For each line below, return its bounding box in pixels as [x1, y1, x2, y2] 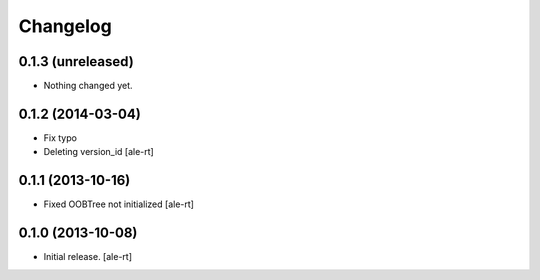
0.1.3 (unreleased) [18, 53, 134, 70]
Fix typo [43, 131, 77, 144]
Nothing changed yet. [43, 80, 134, 92]
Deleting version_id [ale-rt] [43, 146, 154, 158]
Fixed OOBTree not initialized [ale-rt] [43, 198, 195, 210]
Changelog [18, 15, 112, 37]
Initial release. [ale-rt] [43, 251, 132, 263]
